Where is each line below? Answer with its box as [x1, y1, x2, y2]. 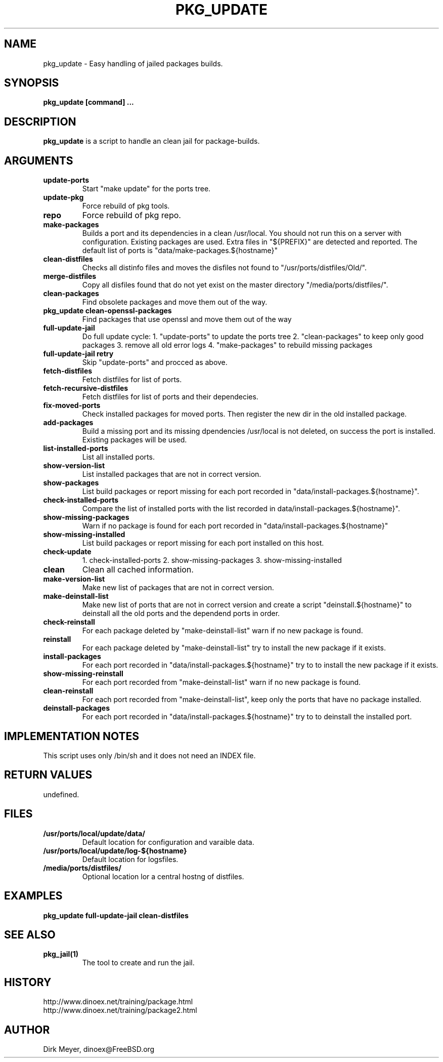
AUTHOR [4, 1023, 50, 1036]
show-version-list [43, 461, 105, 470]
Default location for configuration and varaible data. [82, 837, 254, 846]
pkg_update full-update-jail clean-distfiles [43, 911, 189, 920]
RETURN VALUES [4, 768, 93, 782]
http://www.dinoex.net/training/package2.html [43, 1006, 197, 1015]
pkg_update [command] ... [43, 98, 134, 107]
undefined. [43, 790, 79, 799]
